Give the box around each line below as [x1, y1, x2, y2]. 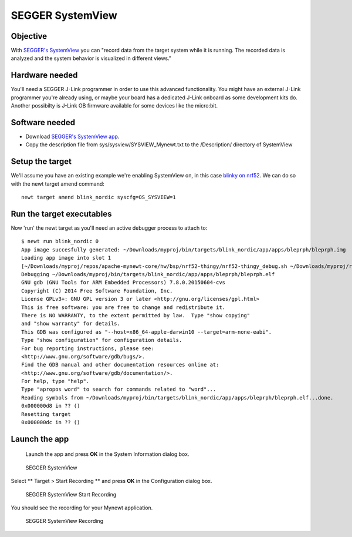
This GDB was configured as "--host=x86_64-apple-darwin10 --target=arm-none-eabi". [21, 328, 272, 335]
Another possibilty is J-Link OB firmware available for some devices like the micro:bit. [11, 102, 218, 109]
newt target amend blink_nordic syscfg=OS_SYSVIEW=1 [21, 194, 176, 201]
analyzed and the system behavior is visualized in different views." [11, 55, 172, 62]
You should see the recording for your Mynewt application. [11, 504, 153, 511]
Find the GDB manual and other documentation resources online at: [21, 361, 219, 368]
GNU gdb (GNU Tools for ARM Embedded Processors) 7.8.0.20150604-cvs [21, 279, 226, 286]
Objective [11, 31, 48, 41]
